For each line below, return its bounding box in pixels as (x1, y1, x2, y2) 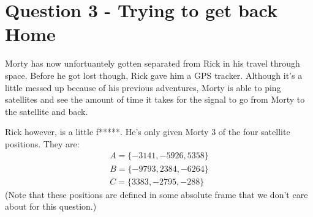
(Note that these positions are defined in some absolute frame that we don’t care (5, 188, 308, 200)
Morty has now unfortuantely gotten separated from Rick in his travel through (5, 57, 300, 70)
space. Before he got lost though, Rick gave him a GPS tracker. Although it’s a (5, 68, 303, 81)
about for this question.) (5, 200, 97, 213)
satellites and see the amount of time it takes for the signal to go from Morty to (5, 93, 305, 106)
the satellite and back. (5, 105, 88, 117)
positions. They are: (5, 137, 80, 150)
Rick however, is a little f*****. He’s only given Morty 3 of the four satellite (5, 125, 290, 138)
